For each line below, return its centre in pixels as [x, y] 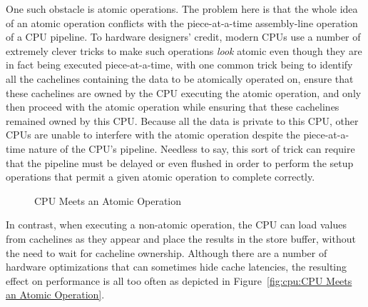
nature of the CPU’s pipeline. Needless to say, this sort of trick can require [191, 148]
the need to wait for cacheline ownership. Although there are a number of [167, 252]
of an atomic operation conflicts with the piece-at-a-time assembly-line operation [182, 22]
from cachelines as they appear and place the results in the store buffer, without [181, 238]
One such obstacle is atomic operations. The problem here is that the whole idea [182, 9]
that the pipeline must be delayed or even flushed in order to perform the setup [180, 162]
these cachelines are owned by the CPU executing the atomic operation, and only [184, 92]
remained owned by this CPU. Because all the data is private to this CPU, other [182, 120]
